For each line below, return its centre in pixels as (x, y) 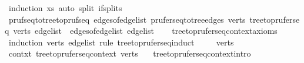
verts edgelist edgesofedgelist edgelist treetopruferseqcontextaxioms (145, 31)
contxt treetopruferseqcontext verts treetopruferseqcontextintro (130, 53)
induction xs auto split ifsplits (65, 8)
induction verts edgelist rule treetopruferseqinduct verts (121, 42)
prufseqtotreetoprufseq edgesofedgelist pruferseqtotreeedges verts (127, 19)
